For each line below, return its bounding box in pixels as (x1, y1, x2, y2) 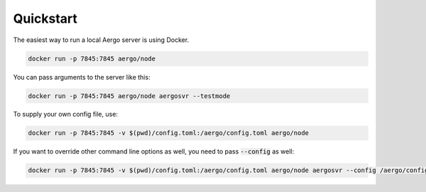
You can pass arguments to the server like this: (13, 73, 151, 81)
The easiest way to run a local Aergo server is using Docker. (13, 36, 190, 44)
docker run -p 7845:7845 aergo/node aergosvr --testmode (28, 92, 231, 100)
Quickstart (13, 11, 78, 26)
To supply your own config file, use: (13, 110, 119, 119)
